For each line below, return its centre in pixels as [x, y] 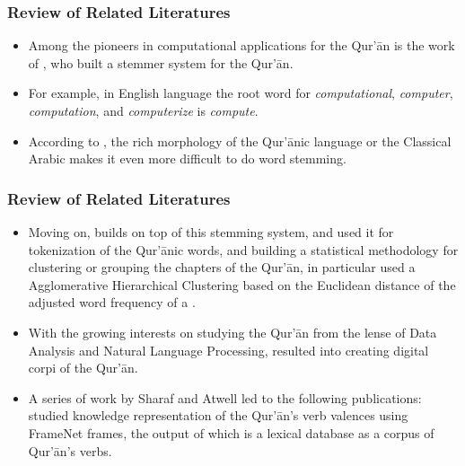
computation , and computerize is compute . [143, 110]
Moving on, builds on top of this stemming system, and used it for [211, 232]
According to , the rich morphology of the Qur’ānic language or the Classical [240, 141]
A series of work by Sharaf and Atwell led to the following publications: [225, 397]
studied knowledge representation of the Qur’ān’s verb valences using [218, 415]
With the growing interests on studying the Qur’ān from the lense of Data [232, 332]
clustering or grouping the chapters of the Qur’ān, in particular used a [222, 267]
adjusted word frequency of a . [112, 302]
